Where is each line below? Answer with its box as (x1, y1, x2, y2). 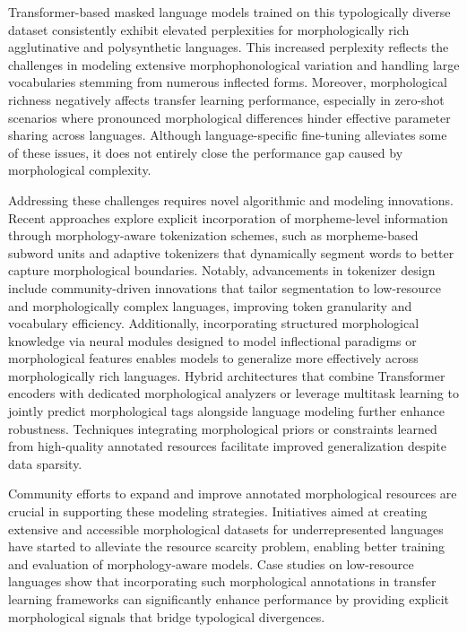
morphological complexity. (8, 160, 151, 179)
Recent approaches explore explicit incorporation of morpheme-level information (8, 208, 448, 227)
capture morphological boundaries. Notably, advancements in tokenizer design (8, 261, 436, 280)
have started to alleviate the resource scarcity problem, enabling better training (8, 537, 445, 556)
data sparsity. (8, 454, 82, 472)
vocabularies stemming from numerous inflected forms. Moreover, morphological (8, 73, 447, 91)
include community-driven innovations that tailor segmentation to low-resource (8, 278, 441, 297)
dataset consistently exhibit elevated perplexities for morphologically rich (8, 20, 410, 39)
